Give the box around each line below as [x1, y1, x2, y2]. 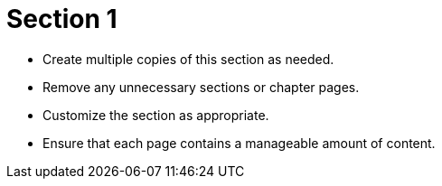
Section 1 [6, 4, 118, 34]
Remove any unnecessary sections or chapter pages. [42, 79, 360, 95]
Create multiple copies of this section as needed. [42, 51, 334, 67]
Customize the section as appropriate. [42, 107, 269, 123]
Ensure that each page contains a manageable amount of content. [42, 135, 436, 151]
